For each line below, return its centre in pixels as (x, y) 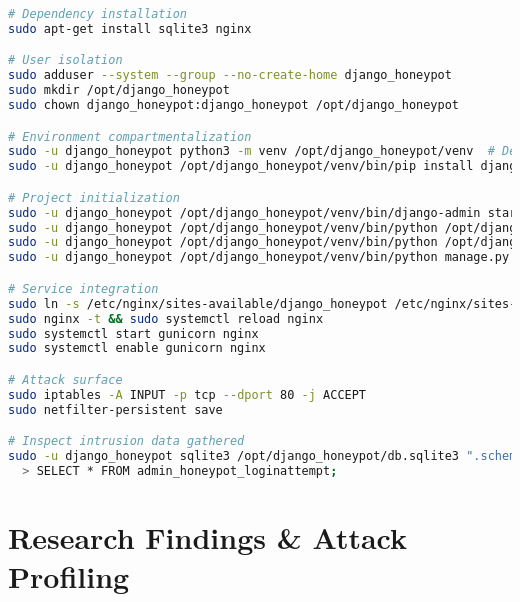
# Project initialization (94, 197)
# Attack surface (65, 379)
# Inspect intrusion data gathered (126, 441)
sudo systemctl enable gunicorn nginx (137, 348)
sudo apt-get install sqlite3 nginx (130, 28)
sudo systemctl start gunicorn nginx (133, 333)
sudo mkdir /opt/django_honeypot (119, 90)
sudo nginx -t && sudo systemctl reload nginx (166, 318)
